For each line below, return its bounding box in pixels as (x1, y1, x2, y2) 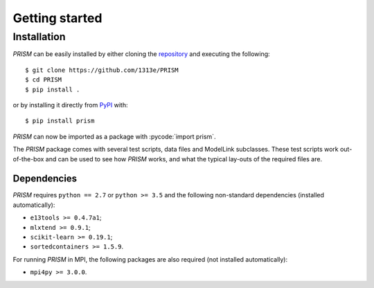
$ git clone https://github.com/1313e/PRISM (25, 66, 179, 74)
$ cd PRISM (25, 76, 62, 84)
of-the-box (12, 154, 44, 163)
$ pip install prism (25, 117, 95, 125)
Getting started (12, 10, 103, 26)
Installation (12, 30, 66, 43)
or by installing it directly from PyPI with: (12, 100, 128, 109)
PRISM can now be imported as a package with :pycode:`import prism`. (12, 132, 216, 141)
